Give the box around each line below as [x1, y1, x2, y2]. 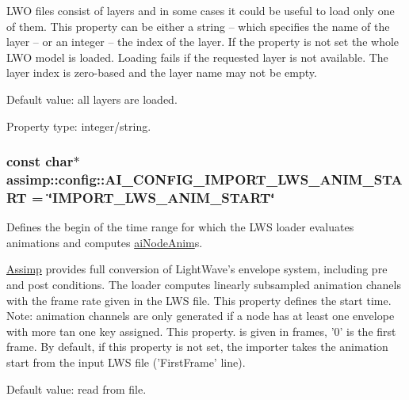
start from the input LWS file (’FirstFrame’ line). [6, 353, 246, 370]
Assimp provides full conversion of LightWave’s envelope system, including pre [6, 261, 388, 277]
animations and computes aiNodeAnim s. [6, 234, 203, 250]
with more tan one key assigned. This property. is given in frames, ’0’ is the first [6, 322, 396, 339]
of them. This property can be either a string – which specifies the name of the [6, 17, 390, 34]
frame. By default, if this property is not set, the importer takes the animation [6, 338, 388, 355]
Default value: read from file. [6, 380, 147, 397]
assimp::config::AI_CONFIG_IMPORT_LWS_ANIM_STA [6, 170, 403, 189]
